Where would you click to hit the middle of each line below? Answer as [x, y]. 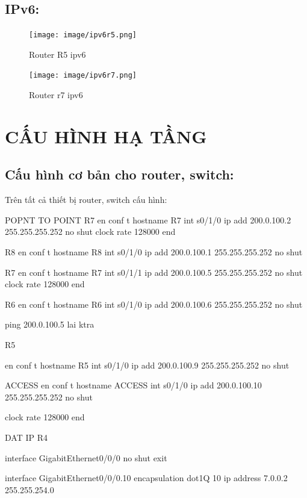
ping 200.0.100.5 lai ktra [50, 324]
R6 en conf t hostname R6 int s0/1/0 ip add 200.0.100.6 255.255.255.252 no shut [154, 304]
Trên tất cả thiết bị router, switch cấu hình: [86, 200]
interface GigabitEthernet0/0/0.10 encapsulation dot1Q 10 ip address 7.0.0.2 [146, 478]
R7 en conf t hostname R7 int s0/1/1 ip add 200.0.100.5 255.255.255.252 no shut [154, 272]
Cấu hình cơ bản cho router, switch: [119, 174]
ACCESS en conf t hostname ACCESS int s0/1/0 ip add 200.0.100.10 [133, 385]
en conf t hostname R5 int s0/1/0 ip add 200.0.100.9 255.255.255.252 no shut [147, 365]
